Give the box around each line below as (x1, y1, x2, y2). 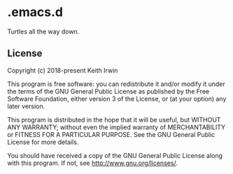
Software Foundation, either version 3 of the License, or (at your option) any (7, 94, 227, 103)
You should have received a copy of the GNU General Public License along (7, 151, 223, 159)
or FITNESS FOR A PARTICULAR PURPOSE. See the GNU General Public (7, 130, 216, 138)
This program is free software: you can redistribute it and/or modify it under (7, 80, 225, 88)
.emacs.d (7, 4, 63, 20)
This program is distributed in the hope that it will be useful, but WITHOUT (7, 115, 221, 124)
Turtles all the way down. (7, 27, 80, 36)
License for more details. (7, 138, 79, 146)
